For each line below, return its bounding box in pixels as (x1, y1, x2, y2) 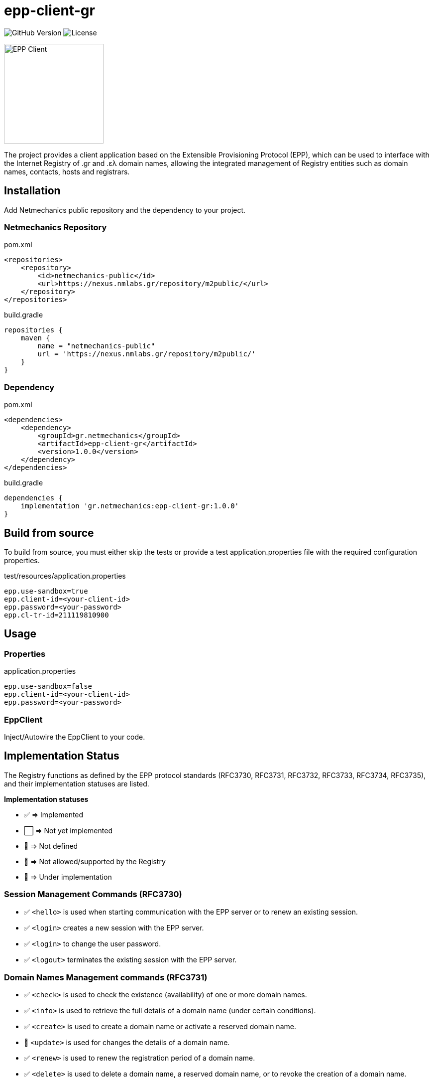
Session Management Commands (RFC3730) (4, 889, 182, 900)
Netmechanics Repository (4, 222, 107, 232)
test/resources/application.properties (4, 571, 126, 580)
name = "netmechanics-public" (37, 342, 155, 350)
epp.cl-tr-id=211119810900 (4, 611, 109, 619)
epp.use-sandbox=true (4, 587, 88, 595)
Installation (4, 184, 61, 197)
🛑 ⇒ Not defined (24, 841, 78, 850)
